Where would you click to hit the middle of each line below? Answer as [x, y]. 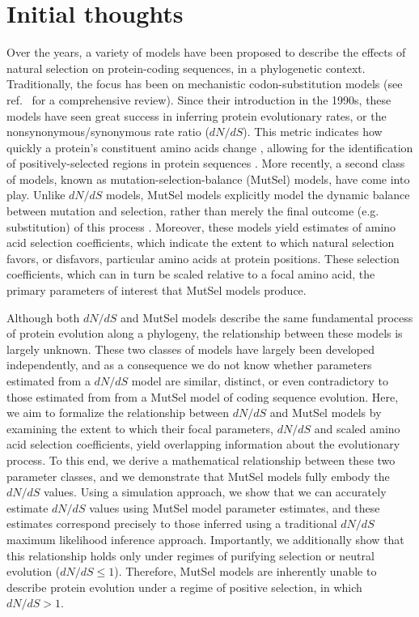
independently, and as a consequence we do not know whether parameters [189, 365]
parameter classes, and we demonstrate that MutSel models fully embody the [198, 476]
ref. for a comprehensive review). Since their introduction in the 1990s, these [199, 99]
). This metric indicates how [313, 132]
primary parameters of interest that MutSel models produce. [157, 290]
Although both [43, 317]
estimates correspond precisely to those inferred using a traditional [172, 523]
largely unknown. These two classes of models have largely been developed [191, 349]
